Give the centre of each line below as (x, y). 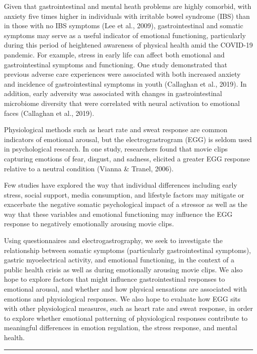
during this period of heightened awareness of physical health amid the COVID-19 (128, 45)
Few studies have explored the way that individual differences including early (121, 185)
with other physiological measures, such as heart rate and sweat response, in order (128, 308)
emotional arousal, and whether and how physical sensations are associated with (126, 289)
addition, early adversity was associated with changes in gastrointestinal (113, 93)
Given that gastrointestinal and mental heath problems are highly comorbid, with (128, 6)
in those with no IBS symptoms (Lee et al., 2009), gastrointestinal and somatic (124, 25)
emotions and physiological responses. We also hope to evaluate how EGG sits (122, 298)
